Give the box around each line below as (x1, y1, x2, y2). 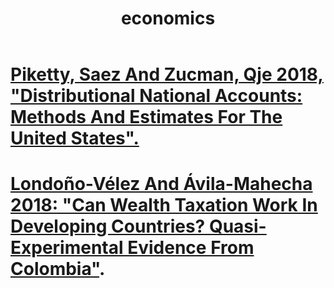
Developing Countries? (10, 215, 206, 238)
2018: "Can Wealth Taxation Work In (10, 194, 318, 217)
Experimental (10, 237, 124, 259)
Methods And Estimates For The (10, 106, 283, 129)
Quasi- (208, 215, 267, 238)
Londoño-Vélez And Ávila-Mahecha (10, 173, 313, 196)
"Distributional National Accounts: (10, 85, 303, 107)
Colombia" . (10, 258, 106, 281)
